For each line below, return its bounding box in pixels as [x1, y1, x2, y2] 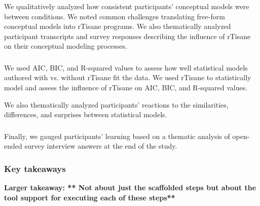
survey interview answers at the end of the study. [24, 141, 177, 151]
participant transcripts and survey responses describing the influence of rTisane [4, 30, 251, 41]
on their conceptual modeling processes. [4, 41, 127, 51]
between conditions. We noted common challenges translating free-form [4, 11, 225, 21]
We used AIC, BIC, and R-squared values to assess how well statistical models [4, 62, 248, 73]
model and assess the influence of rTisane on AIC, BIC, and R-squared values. [4, 82, 248, 93]
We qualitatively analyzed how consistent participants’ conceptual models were [4, 1, 249, 11]
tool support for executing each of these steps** [4, 192, 175, 202]
